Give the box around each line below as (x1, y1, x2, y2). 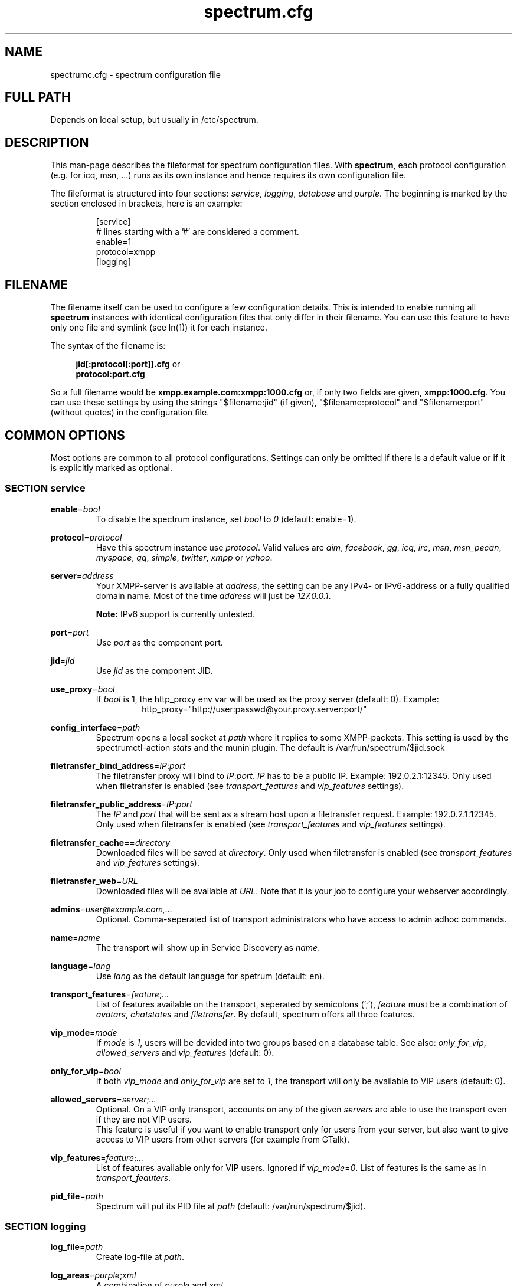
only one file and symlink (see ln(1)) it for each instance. (50, 322, 268, 333)
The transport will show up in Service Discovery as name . (96, 942, 320, 953)
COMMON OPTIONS (5, 427, 125, 443)
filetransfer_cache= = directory (50, 837, 171, 847)
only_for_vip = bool (50, 1065, 121, 1076)
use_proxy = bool (50, 683, 115, 694)
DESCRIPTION (5, 135, 89, 150)
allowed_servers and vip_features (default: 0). (96, 1047, 274, 1058)
